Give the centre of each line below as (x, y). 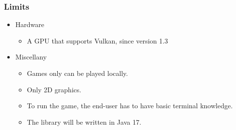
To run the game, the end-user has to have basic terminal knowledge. (130, 106)
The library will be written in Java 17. (84, 122)
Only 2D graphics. (54, 89)
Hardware (30, 24)
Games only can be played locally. (77, 73)
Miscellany (31, 57)
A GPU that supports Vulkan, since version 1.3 (97, 40)
